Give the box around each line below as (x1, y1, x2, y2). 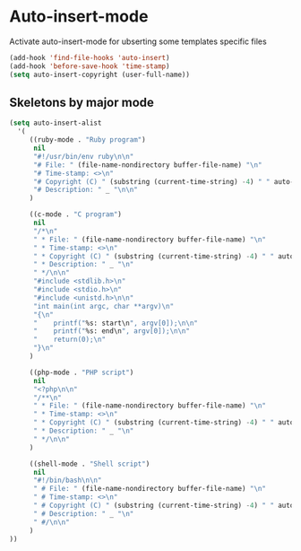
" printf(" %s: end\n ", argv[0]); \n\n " (32, 327, 191, 336)
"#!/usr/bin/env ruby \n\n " (32, 152, 134, 161)
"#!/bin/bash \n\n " (32, 476, 102, 485)
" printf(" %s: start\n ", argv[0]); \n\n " (32, 319, 199, 328)
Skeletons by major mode (9, 94, 155, 109)
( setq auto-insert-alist (9, 118, 102, 127)
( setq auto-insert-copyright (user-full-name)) (9, 70, 191, 79)
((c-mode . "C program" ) (29, 210, 123, 219)
